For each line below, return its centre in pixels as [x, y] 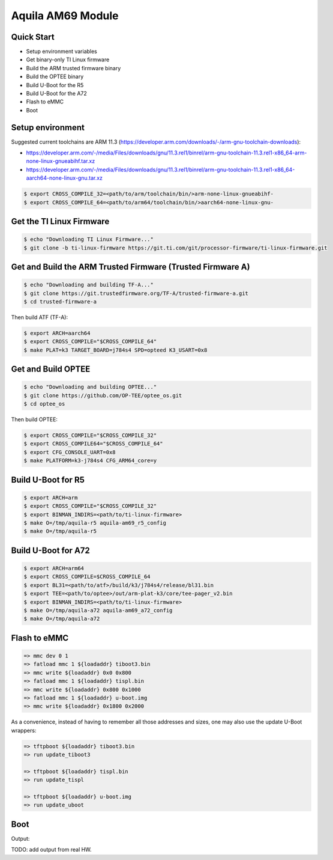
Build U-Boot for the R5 [55, 85]
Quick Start [33, 37]
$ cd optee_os [44, 404]
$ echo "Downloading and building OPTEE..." [90, 387]
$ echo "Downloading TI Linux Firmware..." [89, 239]
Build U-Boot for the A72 [56, 94]
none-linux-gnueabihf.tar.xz [61, 161]
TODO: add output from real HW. [51, 850]
